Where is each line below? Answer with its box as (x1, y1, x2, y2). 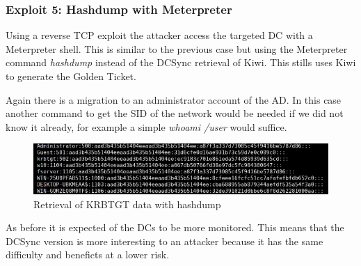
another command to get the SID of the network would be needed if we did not (6, 106, 344, 120)
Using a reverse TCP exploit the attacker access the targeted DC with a (6, 28, 313, 42)
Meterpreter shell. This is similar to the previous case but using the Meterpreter (6, 41, 348, 56)
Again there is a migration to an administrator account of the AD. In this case (6, 92, 342, 107)
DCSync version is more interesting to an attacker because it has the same (6, 233, 323, 248)
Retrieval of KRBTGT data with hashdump (33, 196, 221, 211)
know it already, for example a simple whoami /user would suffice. (6, 119, 287, 134)
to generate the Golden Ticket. (6, 69, 136, 83)
